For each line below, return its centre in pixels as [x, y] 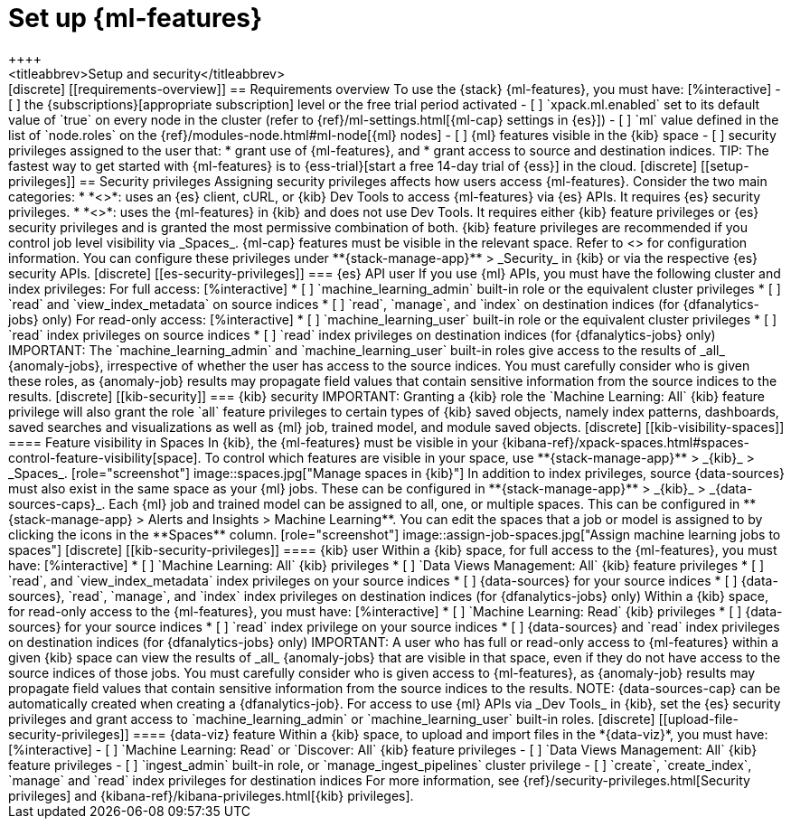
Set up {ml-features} [136, 18]
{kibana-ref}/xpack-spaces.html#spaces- [626, 442]
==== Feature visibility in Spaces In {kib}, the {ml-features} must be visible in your [253, 442]
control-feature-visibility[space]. [105, 457]
